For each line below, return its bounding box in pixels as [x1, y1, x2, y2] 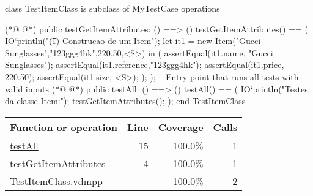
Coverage [158, 119, 204, 134]
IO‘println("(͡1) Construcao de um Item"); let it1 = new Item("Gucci [5, 34, 261, 47]
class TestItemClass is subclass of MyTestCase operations [5, 2, 220, 14]
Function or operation [10, 119, 117, 134]
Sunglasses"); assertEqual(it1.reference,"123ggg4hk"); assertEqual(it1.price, [5, 58, 284, 71]
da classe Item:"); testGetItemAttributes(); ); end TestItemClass [5, 94, 246, 107]
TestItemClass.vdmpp [10, 173, 103, 188]
